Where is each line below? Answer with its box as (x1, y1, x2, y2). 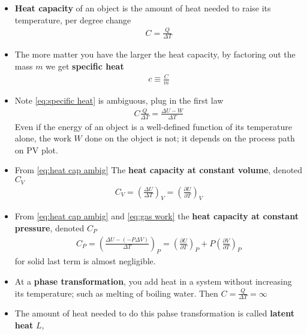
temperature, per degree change (14, 13, 131, 26)
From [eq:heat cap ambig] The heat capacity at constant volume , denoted (14, 164, 303, 176)
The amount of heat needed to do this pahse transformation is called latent (14, 307, 294, 319)
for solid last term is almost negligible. (14, 255, 156, 267)
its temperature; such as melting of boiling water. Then (14, 286, 218, 299)
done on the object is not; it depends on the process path (85, 132, 295, 144)
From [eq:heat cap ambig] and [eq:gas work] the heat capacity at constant (14, 210, 299, 222)
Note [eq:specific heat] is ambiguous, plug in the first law (14, 93, 224, 106)
